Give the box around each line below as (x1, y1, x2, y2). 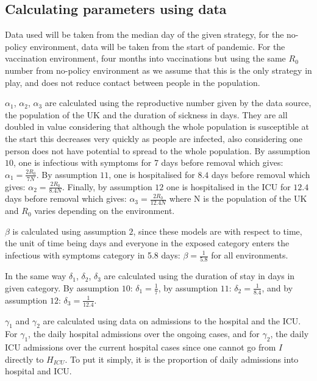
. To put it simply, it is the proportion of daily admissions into (65, 352, 299, 365)
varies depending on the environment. (34, 204, 175, 217)
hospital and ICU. (5, 365, 72, 377)
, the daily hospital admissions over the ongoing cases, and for (28, 327, 260, 340)
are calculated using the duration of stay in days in (104, 269, 295, 282)
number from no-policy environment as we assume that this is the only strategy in (5, 63, 312, 76)
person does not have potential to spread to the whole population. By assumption (5, 144, 310, 157)
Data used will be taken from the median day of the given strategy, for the (5, 28, 284, 41)
